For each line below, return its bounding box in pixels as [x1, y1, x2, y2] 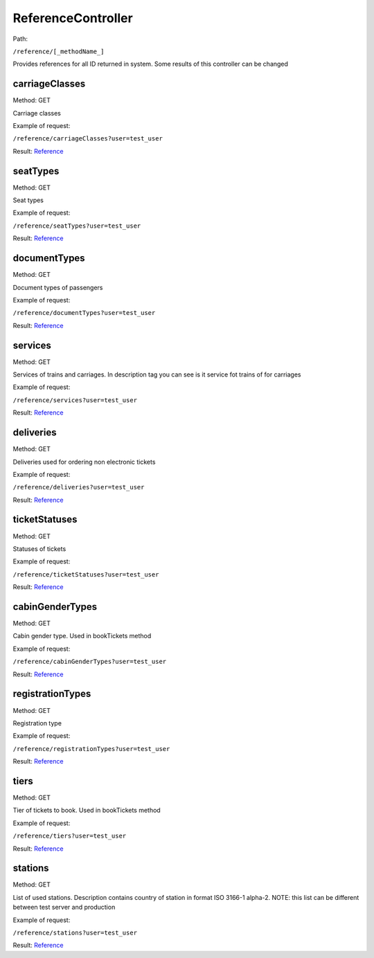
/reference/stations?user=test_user [12, 929, 138, 937]
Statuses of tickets [12, 544, 66, 553]
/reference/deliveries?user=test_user [12, 483, 145, 491]
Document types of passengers [12, 283, 103, 291]
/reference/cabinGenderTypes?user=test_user [12, 658, 167, 666]
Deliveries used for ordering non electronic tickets [12, 458, 156, 466]
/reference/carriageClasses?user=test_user [12, 135, 163, 143]
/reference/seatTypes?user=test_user [12, 222, 141, 230]
